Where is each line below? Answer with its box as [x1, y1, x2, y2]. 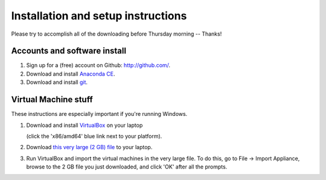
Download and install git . [26, 79, 88, 86]
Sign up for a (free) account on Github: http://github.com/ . [26, 62, 171, 69]
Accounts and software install [11, 46, 127, 56]
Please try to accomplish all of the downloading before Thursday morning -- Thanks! [11, 30, 222, 37]
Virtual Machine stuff [11, 94, 93, 105]
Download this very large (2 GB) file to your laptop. [26, 144, 153, 151]
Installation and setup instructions [11, 9, 187, 22]
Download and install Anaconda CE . [26, 70, 115, 77]
